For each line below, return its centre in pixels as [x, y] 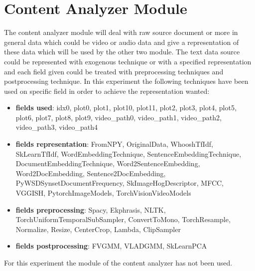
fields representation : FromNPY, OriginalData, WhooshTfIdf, [114, 144]
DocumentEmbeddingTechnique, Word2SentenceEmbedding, [108, 163]
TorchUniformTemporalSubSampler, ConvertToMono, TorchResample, [123, 219]
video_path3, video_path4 [57, 127]
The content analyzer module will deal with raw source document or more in [121, 32]
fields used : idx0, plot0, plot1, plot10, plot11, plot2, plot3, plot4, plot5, [126, 108]
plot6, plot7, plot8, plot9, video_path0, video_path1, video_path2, [119, 117]
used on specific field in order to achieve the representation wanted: [107, 91]
